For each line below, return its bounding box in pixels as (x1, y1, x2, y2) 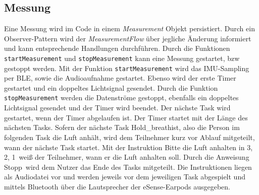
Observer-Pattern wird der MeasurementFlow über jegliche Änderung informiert (4, 33, 251, 43)
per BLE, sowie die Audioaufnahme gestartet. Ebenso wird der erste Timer (4, 73, 236, 83)
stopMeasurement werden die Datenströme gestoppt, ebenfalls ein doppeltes (4, 92, 239, 103)
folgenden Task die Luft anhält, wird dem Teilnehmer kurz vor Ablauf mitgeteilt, (4, 132, 255, 142)
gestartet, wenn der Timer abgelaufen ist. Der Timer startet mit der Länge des (4, 112, 248, 122)
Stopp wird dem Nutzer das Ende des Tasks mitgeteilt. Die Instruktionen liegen (4, 161, 252, 172)
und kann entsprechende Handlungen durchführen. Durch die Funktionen (4, 43, 230, 53)
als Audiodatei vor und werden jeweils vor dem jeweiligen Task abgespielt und (4, 171, 245, 182)
